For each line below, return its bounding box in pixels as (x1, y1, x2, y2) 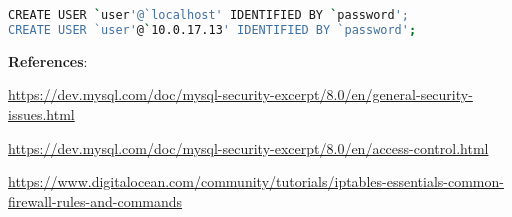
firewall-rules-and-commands (8, 190, 183, 211)
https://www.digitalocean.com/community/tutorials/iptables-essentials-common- (8, 171, 504, 192)
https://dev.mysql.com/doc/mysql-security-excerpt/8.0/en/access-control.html (8, 137, 489, 158)
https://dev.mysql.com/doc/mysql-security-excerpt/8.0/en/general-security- (8, 84, 473, 105)
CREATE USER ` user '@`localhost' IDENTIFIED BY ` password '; (8, 8, 409, 22)
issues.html (8, 103, 75, 124)
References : (8, 50, 88, 71)
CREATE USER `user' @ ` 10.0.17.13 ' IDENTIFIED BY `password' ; (8, 22, 417, 37)
